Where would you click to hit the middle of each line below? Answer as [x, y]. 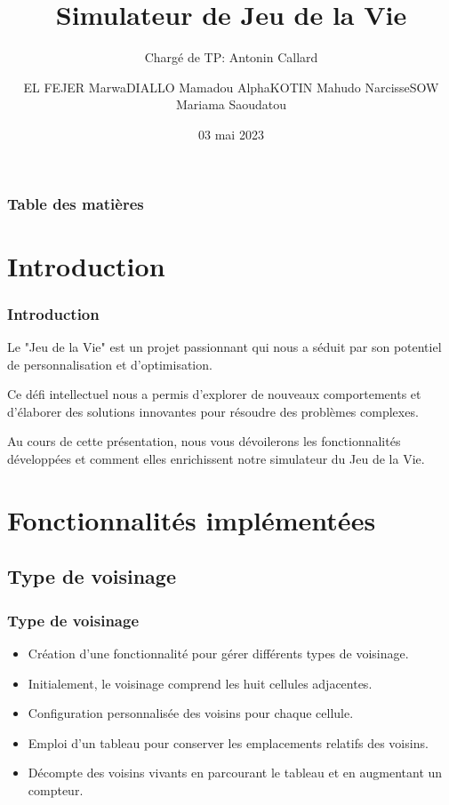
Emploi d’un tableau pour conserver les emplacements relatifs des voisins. [228, 742]
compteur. [56, 789]
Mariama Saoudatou [231, 104]
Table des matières [76, 203]
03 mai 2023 [231, 134]
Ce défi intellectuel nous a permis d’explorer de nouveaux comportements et [214, 394]
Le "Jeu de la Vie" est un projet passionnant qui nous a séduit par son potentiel [224, 347]
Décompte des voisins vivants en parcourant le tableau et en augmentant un [235, 773]
